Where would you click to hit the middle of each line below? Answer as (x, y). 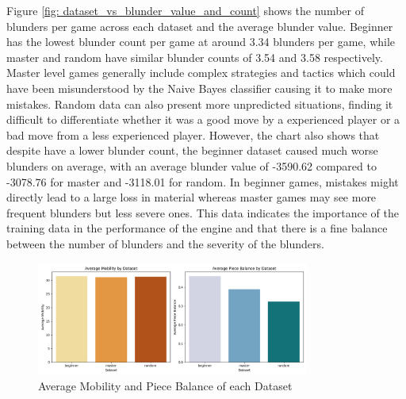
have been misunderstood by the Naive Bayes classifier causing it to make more (199, 88)
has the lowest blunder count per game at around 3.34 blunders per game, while (201, 42)
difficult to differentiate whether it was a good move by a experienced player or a (203, 119)
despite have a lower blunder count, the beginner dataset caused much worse (192, 150)
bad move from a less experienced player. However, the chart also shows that (193, 134)
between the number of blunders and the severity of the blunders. (165, 243)
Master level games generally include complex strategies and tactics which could (201, 73)
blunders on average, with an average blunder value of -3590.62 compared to (192, 165)
